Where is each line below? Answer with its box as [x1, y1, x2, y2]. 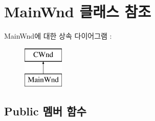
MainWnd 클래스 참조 [4, 1, 151, 22]
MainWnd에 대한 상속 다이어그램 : [4, 31, 112, 41]
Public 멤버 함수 [4, 103, 86, 119]
